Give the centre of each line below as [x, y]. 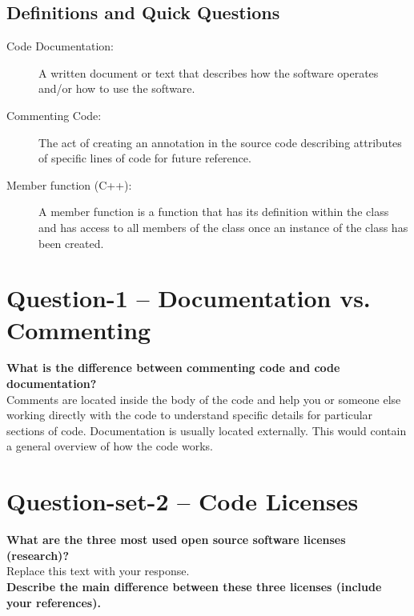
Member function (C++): [69, 184]
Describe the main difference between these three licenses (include [194, 586]
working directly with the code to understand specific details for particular [190, 415]
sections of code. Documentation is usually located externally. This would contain [207, 430]
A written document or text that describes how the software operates [209, 72]
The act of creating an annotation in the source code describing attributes [220, 142]
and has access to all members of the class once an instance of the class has [223, 227]
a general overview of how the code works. [110, 446]
